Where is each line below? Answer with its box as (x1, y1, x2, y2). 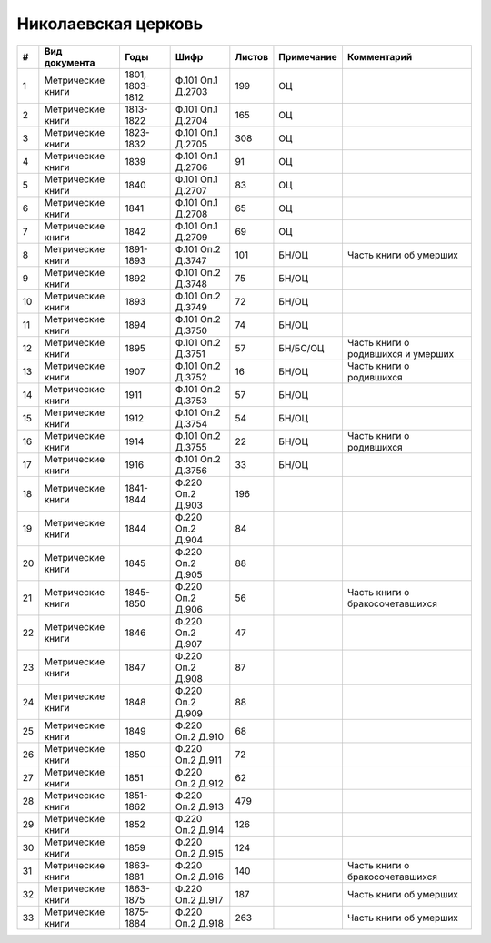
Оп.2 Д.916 (175, 870, 225, 883)
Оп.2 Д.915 (175, 847, 224, 859)
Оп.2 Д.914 (175, 824, 225, 837)
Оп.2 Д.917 (175, 893, 224, 906)
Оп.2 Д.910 (175, 730, 225, 743)
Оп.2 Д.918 (175, 917, 225, 929)
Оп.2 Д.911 (175, 754, 222, 766)
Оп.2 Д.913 (175, 800, 225, 813)
